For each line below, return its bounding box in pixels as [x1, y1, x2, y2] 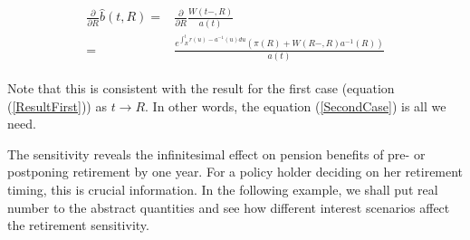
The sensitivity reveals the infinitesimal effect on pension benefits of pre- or [7, 144, 426, 163]
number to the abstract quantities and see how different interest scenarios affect [7, 197, 450, 216]
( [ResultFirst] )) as [7, 96, 107, 115]
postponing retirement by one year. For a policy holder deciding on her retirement [7, 162, 464, 181]
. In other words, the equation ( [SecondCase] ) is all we [145, 96, 446, 115]
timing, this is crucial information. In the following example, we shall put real [7, 180, 438, 199]
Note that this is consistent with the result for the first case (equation [7, 79, 395, 98]
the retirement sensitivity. [7, 216, 149, 235]
